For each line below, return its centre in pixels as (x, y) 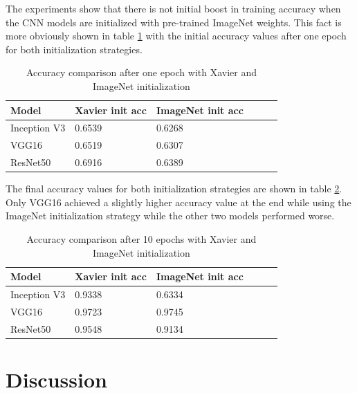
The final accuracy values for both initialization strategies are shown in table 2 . (174, 189)
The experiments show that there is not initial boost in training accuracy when (173, 8)
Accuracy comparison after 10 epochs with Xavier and (141, 238)
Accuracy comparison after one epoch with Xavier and (141, 72)
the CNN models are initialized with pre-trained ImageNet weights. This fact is (174, 22)
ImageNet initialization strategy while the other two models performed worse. (170, 216)
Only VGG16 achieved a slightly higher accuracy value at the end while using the (178, 202)
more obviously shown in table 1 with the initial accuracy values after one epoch (176, 36)
